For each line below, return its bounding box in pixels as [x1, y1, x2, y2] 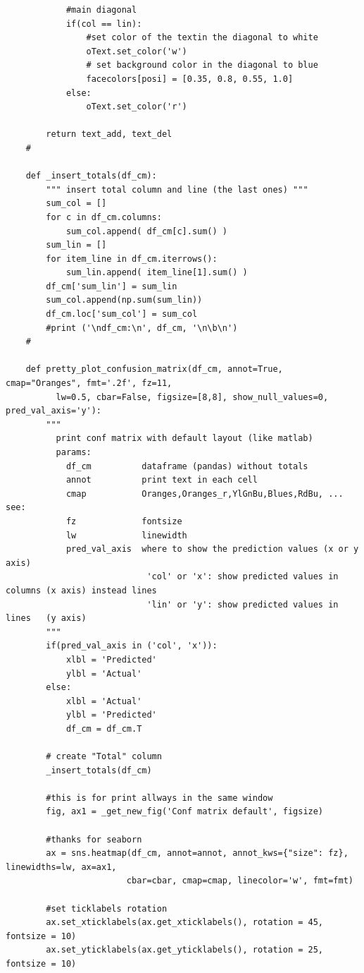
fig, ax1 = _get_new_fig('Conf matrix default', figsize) [46, 806, 324, 817]
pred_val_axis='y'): [6, 406, 102, 416]
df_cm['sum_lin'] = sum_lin [46, 281, 177, 291]
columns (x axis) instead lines [6, 585, 157, 596]
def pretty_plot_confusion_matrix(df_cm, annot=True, [25, 364, 283, 375]
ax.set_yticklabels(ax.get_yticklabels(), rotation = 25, [46, 945, 324, 955]
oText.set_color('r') [86, 102, 187, 112]
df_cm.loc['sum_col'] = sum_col [46, 309, 198, 320]
